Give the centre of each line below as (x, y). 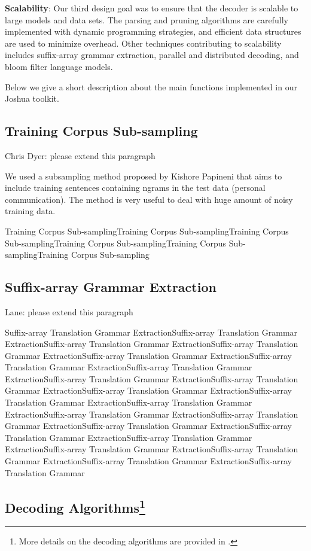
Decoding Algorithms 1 (75, 506)
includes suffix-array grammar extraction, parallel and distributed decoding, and (152, 55)
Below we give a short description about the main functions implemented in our (151, 86)
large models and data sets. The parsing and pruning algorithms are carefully (147, 19)
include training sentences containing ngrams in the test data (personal (135, 188)
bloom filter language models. (59, 66)
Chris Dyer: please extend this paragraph (80, 155)
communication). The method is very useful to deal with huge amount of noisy (149, 199)
